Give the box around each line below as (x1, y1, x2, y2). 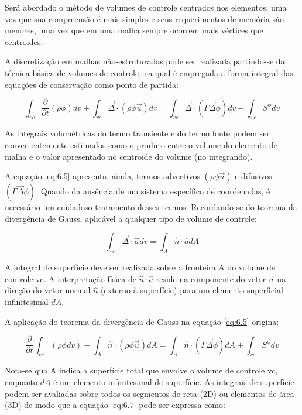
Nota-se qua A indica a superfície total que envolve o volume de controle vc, (5, 364, 278, 376)
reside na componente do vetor (156, 272, 266, 284)
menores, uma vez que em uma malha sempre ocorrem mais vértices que (5, 24, 263, 36)
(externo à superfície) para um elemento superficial (101, 284, 283, 296)
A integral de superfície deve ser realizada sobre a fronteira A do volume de (5, 261, 276, 273)
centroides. (5, 35, 43, 47)
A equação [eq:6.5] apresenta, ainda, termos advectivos (5, 170, 200, 182)
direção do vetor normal (5, 284, 91, 296)
